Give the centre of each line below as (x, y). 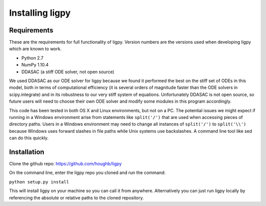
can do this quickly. (29, 138)
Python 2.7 (33, 58)
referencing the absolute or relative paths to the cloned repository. (76, 198)
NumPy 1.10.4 (35, 65)
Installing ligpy (40, 13)
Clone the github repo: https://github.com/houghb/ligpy (66, 164)
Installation (27, 152)
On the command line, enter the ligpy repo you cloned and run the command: (87, 173)
